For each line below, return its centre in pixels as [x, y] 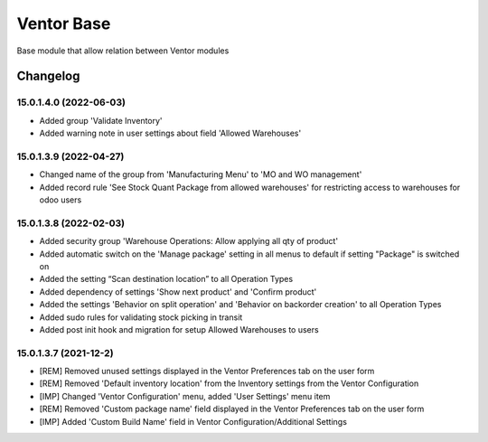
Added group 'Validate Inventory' [101, 120]
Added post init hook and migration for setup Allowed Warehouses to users [179, 329]
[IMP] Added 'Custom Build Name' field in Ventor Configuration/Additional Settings [193, 421]
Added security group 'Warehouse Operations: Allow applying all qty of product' [189, 241]
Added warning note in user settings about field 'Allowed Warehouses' [170, 133]
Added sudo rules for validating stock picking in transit [141, 317]
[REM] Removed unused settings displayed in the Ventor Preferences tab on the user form [207, 371]
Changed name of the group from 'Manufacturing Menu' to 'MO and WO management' [201, 174]
